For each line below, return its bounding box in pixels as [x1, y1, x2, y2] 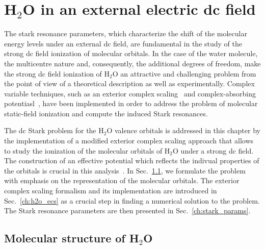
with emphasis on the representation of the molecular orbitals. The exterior [4, 175, 240, 186]
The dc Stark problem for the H [4, 125, 104, 136]
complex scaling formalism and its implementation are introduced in [4, 185, 217, 196]
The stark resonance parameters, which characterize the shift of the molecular [4, 28, 247, 39]
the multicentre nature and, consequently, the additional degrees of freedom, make [4, 58, 261, 68]
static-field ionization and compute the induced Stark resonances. [4, 108, 208, 118]
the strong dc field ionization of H [4, 68, 110, 79]
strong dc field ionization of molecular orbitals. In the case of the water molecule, [4, 48, 258, 59]
